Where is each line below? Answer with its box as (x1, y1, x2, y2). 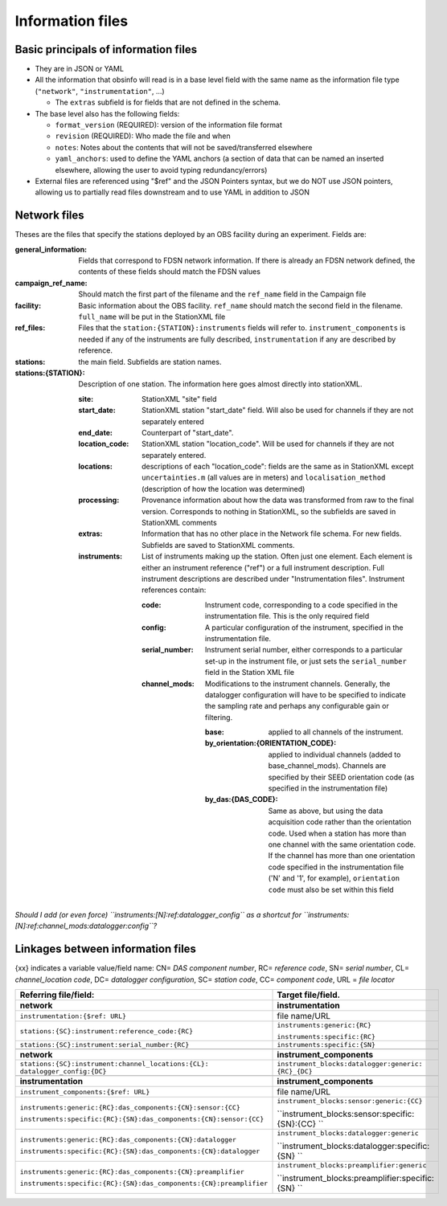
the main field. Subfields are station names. (78, 357, 222, 366)
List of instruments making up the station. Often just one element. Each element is (141, 551, 413, 562)
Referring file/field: (19, 989, 95, 1000)
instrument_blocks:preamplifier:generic (277, 1161, 427, 1169)
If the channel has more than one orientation (268, 851, 416, 861)
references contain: (141, 585, 207, 595)
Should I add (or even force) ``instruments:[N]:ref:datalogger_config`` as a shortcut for (14, 910, 302, 919)
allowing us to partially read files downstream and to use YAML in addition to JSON (35, 187, 310, 197)
